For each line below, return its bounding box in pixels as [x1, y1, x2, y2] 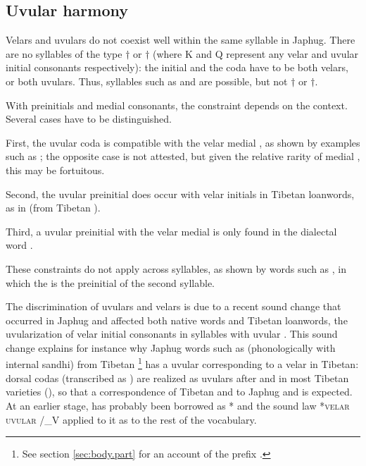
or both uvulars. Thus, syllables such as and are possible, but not [6, 73, 288, 88]
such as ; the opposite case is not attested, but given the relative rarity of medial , [6, 149, 360, 164]
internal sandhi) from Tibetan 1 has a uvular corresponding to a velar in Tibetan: [6, 355, 359, 372]
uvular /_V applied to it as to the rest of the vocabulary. [6, 412, 257, 427]
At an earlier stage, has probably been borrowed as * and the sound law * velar [6, 398, 350, 412]
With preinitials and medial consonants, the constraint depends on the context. [6, 97, 348, 112]
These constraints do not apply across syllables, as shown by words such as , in [6, 261, 346, 276]
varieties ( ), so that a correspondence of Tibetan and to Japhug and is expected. [6, 384, 353, 399]
